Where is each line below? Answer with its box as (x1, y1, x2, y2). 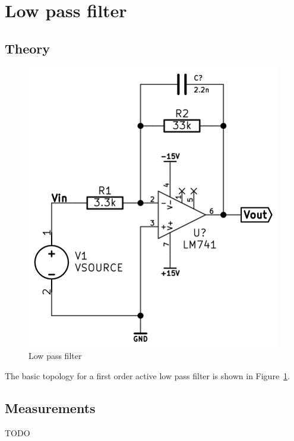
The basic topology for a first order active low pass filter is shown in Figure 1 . (5, 369, 290, 382)
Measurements (5, 398, 96, 417)
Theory (5, 39, 50, 57)
